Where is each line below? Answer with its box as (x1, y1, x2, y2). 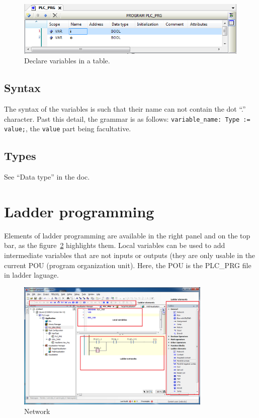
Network (24, 406, 50, 416)
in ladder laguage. (4, 270, 59, 280)
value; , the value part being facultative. (4, 123, 131, 134)
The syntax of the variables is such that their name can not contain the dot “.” (4, 103, 246, 114)
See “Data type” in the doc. (4, 172, 90, 182)
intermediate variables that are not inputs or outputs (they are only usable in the (4, 250, 255, 260)
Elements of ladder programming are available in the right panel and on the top (4, 230, 250, 240)
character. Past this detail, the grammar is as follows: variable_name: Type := (4, 113, 250, 124)
